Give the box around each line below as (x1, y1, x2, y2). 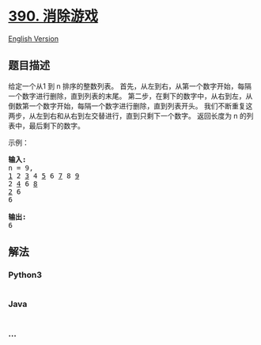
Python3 (8, 270, 42, 281)
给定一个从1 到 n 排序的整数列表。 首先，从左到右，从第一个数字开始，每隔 (8, 81, 252, 91)
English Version (8, 33, 59, 44)
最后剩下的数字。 (28, 120, 85, 131)
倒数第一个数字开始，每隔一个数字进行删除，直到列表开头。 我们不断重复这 (8, 100, 253, 111)
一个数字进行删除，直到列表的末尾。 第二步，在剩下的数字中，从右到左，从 (8, 91, 253, 100)
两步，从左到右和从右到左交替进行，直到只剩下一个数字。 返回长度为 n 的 (8, 111, 248, 120)
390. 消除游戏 (8, 7, 99, 25)
